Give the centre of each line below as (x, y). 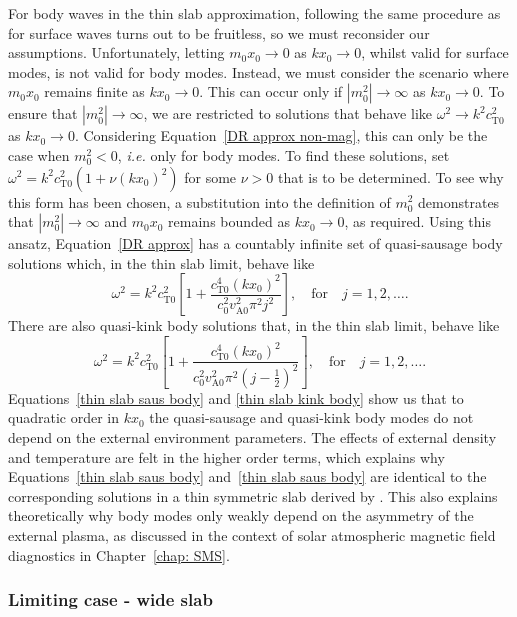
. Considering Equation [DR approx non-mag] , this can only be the (281, 135)
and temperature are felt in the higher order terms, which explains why (226, 456)
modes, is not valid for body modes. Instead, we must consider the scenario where (258, 71)
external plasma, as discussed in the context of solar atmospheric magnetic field (252, 534)
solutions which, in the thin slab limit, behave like (161, 262)
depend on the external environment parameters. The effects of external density (252, 437)
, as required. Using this (417, 221)
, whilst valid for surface (435, 52)
